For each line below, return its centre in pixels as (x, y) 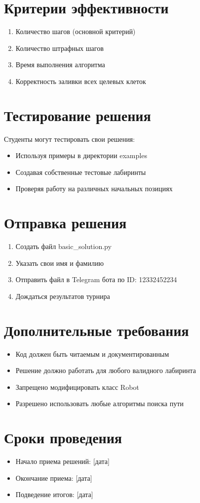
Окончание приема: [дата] (54, 478)
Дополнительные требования (97, 330)
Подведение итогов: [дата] (54, 494)
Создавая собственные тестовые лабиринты (81, 172)
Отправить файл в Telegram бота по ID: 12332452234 (96, 279)
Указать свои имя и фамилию (60, 263)
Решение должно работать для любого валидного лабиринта (106, 370)
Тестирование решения (78, 115)
